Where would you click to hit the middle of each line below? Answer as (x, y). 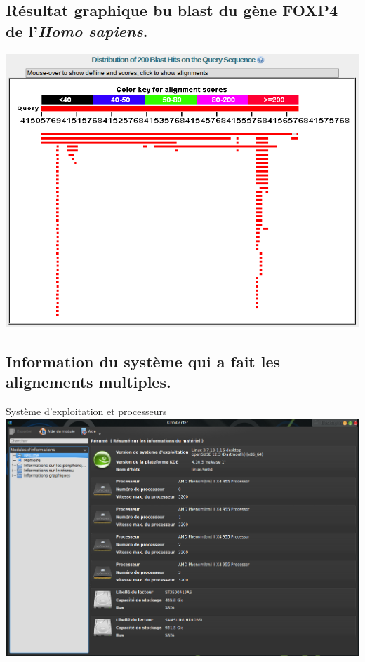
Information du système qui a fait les (143, 361)
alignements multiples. (88, 382)
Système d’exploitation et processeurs (86, 411)
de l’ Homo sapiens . (77, 31)
